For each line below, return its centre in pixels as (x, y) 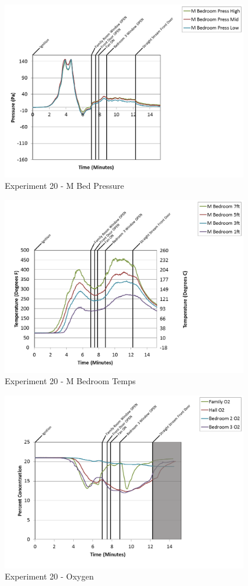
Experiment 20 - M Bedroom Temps (70, 381)
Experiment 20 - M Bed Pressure (64, 186)
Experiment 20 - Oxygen (49, 576)
